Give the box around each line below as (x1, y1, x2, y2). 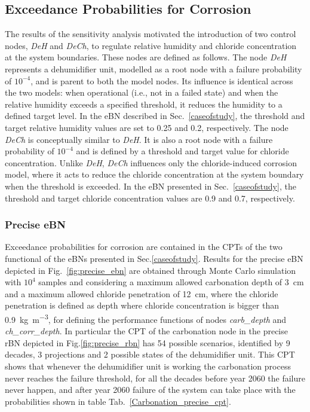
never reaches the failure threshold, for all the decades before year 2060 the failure (5, 371, 305, 384)
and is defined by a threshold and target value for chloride (76, 145, 289, 157)
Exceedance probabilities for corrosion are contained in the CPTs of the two (5, 240, 283, 253)
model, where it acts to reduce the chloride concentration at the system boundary (5, 168, 304, 181)
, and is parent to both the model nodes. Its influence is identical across (30, 74, 293, 87)
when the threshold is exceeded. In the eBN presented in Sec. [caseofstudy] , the (5, 179, 296, 192)
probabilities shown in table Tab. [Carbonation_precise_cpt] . (5, 395, 231, 407)
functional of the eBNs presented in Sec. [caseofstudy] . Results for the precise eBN (5, 252, 303, 264)
